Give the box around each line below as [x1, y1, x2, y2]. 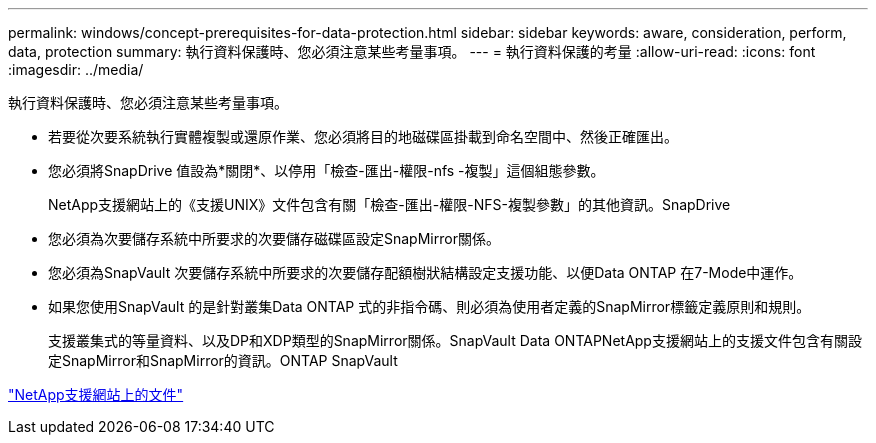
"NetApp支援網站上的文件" [8, 386, 184, 403]
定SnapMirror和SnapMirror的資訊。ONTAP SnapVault [48, 352, 398, 369]
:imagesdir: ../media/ [8, 61, 144, 78]
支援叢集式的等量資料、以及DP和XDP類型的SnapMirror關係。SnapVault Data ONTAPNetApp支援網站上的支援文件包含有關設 [48, 332, 862, 349]
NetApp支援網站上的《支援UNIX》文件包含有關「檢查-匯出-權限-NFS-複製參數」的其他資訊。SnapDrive [48, 196, 731, 213]
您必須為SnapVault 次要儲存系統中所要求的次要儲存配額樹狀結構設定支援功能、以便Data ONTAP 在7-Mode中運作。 [48, 264, 803, 281]
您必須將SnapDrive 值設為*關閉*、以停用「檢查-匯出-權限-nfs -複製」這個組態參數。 [48, 162, 605, 179]
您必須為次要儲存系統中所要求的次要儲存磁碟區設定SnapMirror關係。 [48, 230, 500, 247]
